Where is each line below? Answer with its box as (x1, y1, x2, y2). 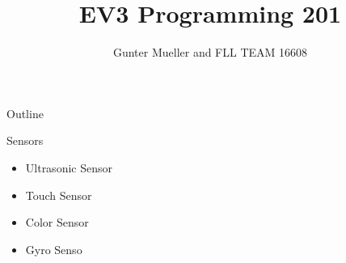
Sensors (6, 132, 44, 149)
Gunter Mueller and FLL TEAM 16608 (112, 44, 308, 61)
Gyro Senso (25, 240, 82, 257)
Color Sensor (25, 214, 89, 231)
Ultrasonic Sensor (25, 159, 112, 176)
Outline (6, 104, 44, 121)
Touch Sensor (25, 186, 92, 203)
